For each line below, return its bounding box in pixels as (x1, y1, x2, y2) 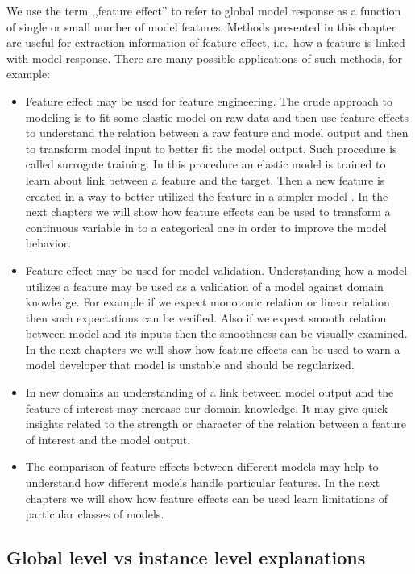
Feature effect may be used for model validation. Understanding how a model (25, 261, 408, 278)
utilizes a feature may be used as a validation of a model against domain (25, 277, 384, 294)
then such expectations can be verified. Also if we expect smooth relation (25, 309, 387, 326)
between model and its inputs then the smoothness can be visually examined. (25, 325, 408, 342)
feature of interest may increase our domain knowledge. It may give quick (25, 399, 388, 416)
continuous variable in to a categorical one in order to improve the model (25, 218, 387, 235)
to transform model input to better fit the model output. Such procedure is (25, 139, 397, 156)
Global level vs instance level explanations (6, 545, 366, 570)
